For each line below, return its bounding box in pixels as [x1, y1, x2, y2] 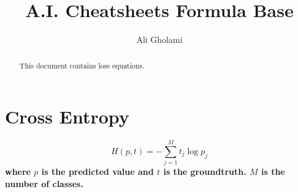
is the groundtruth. [163, 165, 246, 178]
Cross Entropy [5, 104, 129, 129]
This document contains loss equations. [19, 60, 145, 70]
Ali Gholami [136, 33, 183, 46]
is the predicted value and [41, 165, 154, 178]
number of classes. [5, 177, 83, 190]
